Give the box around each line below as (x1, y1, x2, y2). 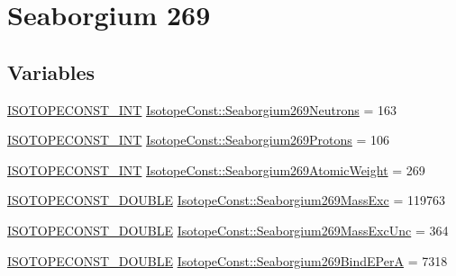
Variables (7, 58, 96, 85)
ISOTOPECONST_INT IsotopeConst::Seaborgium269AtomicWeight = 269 (7, 160, 425, 179)
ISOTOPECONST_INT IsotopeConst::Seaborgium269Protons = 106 (7, 130, 390, 149)
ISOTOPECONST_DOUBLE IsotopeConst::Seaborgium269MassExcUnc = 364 (7, 220, 449, 239)
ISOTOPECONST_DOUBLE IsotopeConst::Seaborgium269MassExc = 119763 (7, 191, 445, 209)
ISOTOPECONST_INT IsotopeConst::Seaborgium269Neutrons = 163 (7, 100, 397, 119)
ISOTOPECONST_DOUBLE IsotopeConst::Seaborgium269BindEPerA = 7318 (7, 251, 448, 270)
